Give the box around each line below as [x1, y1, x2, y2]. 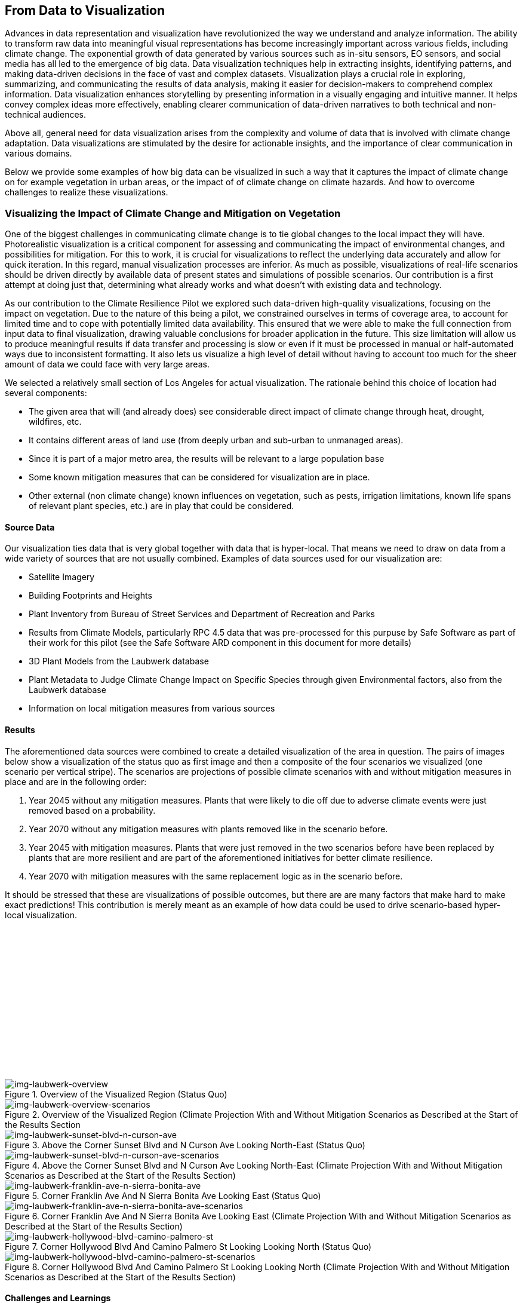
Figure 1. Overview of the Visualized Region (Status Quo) [5, 1089, 227, 1099]
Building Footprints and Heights [29, 590, 152, 601]
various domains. [5, 148, 72, 159]
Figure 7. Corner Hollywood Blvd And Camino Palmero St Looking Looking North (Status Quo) [5, 1241, 372, 1252]
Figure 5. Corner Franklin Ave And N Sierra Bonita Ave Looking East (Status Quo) [5, 1190, 321, 1201]
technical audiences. [5, 109, 86, 120]
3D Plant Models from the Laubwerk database [29, 656, 209, 667]
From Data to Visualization [5, 3, 165, 18]
